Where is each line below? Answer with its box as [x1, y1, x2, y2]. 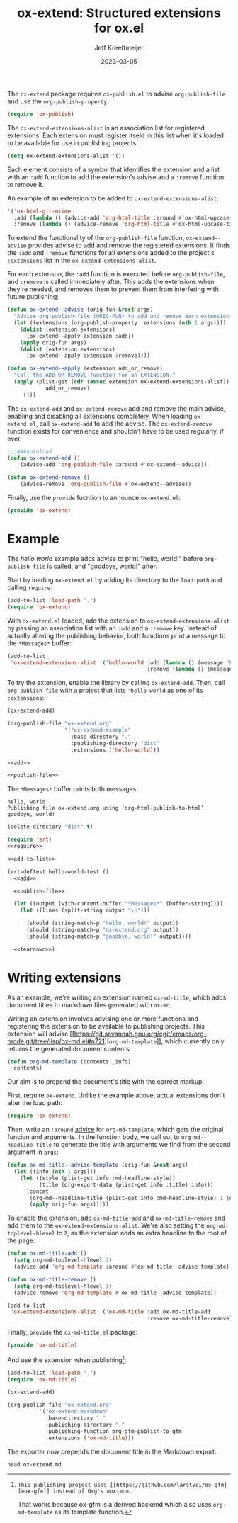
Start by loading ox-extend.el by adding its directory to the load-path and [7, 575, 222, 584]
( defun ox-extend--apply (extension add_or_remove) [7, 365, 163, 373]
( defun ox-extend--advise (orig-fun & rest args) [7, 306, 154, 313]
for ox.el [93, 20, 144, 36]
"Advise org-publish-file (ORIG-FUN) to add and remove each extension [13, 313, 230, 320]
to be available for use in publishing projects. [7, 138, 138, 147]
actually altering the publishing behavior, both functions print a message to [7, 631, 226, 640]
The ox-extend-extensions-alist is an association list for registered [7, 123, 205, 132]
